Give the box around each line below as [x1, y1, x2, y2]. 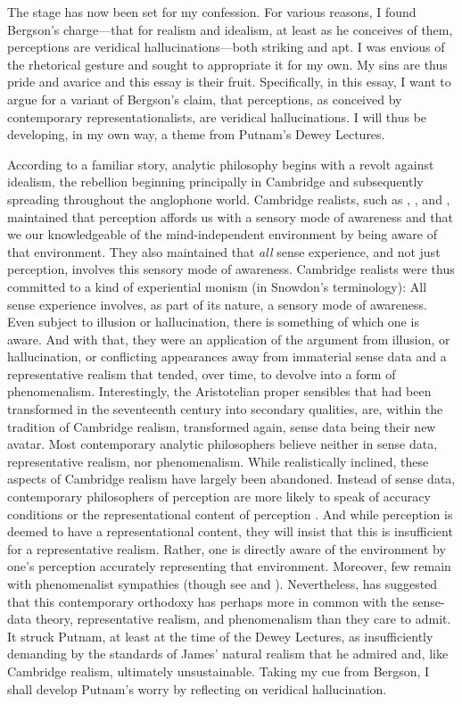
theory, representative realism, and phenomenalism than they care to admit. [35, 609, 451, 628]
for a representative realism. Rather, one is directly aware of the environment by [7, 539, 446, 558]
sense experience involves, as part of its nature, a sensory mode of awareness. [7, 294, 427, 313]
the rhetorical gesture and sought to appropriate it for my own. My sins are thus [7, 54, 448, 73]
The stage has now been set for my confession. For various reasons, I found [7, 3, 417, 21]
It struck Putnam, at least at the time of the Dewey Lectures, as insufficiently [7, 626, 433, 645]
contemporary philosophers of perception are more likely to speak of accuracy [7, 487, 431, 506]
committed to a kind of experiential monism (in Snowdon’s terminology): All [7, 277, 427, 295]
